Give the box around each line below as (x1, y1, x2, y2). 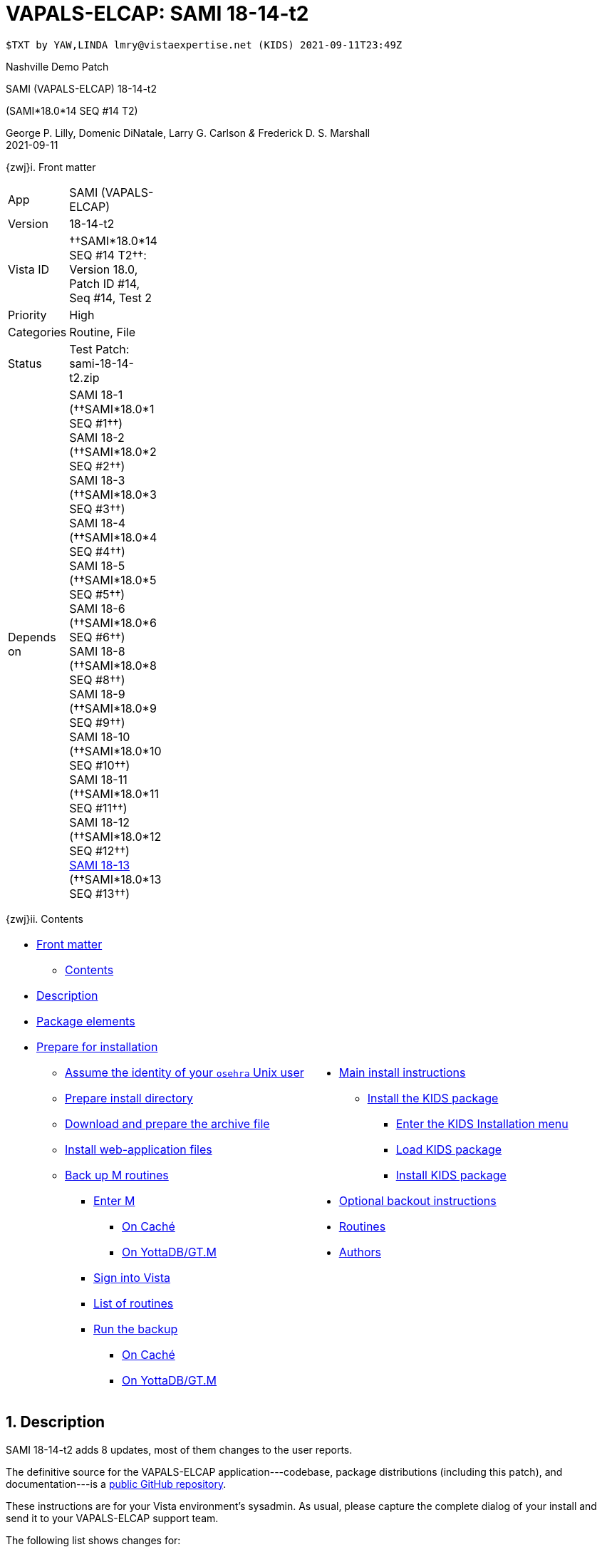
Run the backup (93, 1321, 178, 1336)
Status (8, 356, 42, 371)
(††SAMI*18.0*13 (69, 871, 162, 886)
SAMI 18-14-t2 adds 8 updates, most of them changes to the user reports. (6, 1443, 353, 1456)
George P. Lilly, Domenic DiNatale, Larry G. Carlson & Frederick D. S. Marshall (6, 126, 370, 139)
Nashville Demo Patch (6, 60, 109, 73)
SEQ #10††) (69, 757, 130, 772)
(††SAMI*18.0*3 (69, 487, 157, 502)
